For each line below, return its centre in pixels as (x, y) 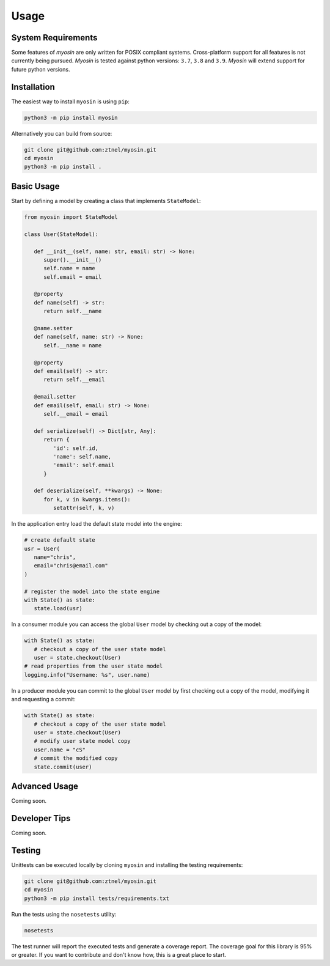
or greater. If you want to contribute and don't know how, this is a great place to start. (119, 955)
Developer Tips (41, 818)
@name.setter (53, 328)
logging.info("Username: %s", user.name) (87, 675)
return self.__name (73, 311)
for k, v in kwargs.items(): (87, 499)
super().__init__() (73, 260)
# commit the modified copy (76, 758)
